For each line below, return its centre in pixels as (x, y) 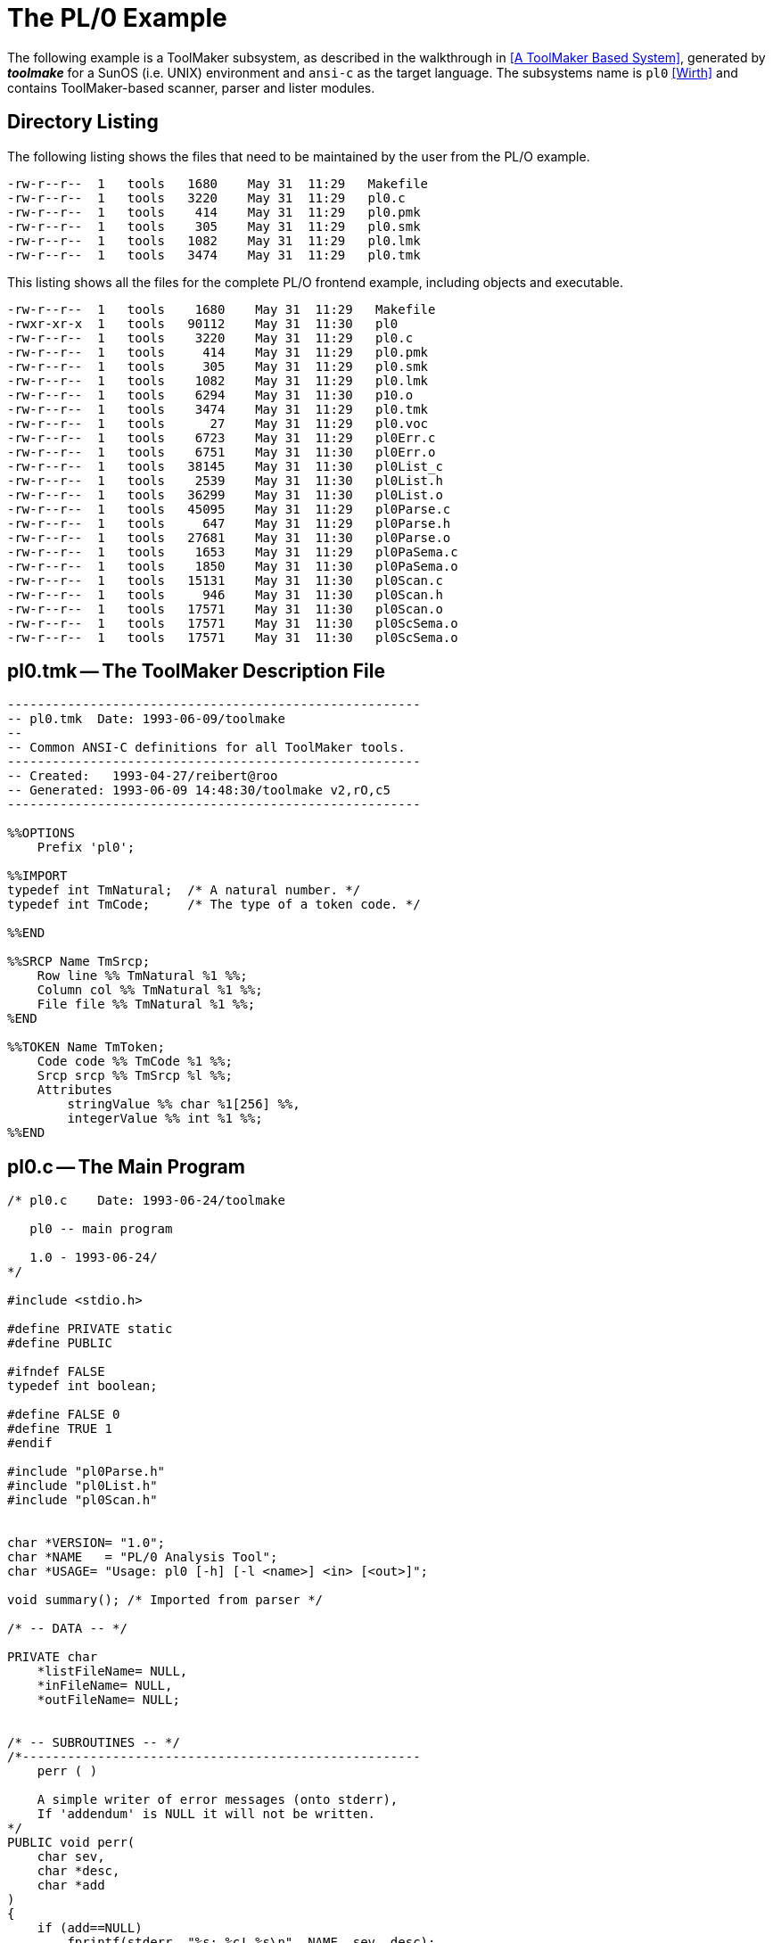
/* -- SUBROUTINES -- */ (94, 1743)
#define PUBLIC (60, 1343)
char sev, (71, 1857)
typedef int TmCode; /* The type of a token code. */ (214, 905)
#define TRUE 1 (60, 1429)
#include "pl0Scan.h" (82, 1500)
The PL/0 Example (117, 18)
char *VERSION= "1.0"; (86, 1543)
